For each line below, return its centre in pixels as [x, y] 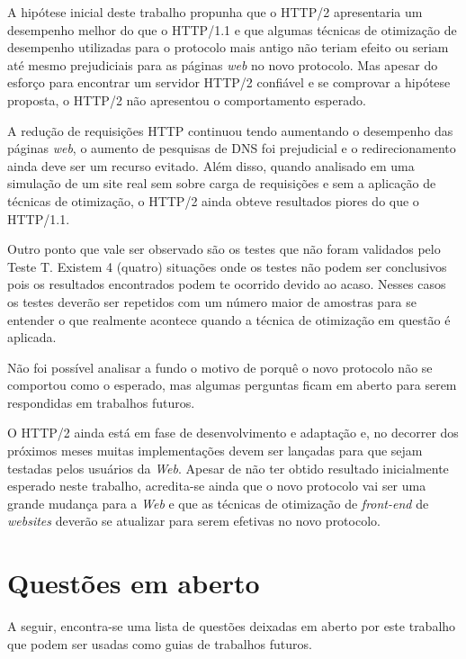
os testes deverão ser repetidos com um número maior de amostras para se [212, 301]
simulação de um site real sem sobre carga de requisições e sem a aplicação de [222, 183]
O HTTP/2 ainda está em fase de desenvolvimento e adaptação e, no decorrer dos [233, 433]
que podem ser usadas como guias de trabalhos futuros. [160, 643]
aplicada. [32, 337]
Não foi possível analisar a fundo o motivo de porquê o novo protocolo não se [220, 367]
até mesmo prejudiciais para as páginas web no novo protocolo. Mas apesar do [223, 64]
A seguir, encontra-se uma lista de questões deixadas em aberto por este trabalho [232, 626]
